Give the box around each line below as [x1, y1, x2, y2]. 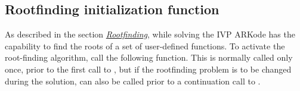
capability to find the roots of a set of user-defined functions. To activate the [5, 39, 285, 52]
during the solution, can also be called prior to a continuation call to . [5, 74, 261, 87]
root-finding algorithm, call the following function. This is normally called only [5, 51, 293, 64]
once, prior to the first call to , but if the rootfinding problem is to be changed [5, 62, 292, 75]
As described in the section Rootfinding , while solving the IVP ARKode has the [5, 28, 295, 40]
